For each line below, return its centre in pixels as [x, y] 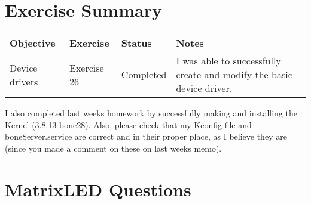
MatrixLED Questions [98, 189]
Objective [33, 43]
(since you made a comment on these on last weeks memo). [113, 148]
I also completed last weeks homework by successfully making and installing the [151, 113]
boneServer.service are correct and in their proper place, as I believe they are [146, 136]
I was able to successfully [228, 61]
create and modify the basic [234, 75]
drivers [24, 81]
